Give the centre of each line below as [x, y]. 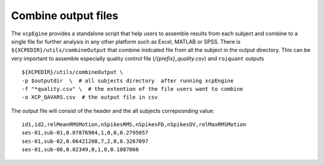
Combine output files [65, 16]
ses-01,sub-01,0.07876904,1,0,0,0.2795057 [85, 133]
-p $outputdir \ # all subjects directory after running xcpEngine [128, 80]
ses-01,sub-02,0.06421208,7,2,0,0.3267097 [85, 141]
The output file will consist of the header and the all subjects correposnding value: [113, 111]
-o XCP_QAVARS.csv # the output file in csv [90, 97]
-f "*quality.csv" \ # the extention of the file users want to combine [133, 89]
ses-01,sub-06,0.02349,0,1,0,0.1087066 [80, 150]
